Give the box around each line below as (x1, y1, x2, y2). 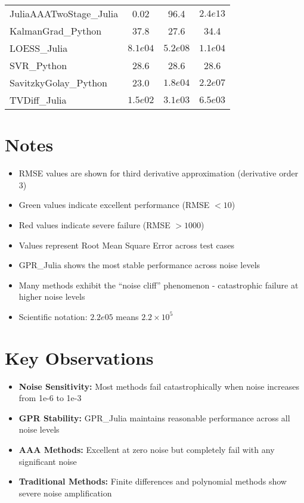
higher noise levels (18, 290, 85, 303)
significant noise (18, 455, 77, 467)
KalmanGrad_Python (10, 24, 102, 38)
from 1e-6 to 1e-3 (18, 392, 82, 404)
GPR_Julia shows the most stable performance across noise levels (18, 259, 260, 271)
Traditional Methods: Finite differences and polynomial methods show (18, 475, 287, 488)
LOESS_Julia (10, 41, 68, 55)
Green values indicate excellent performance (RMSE (18, 198, 210, 211)
